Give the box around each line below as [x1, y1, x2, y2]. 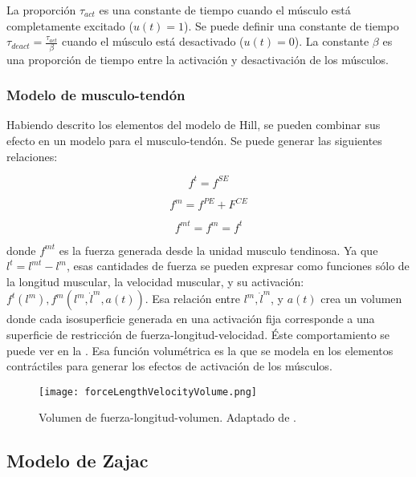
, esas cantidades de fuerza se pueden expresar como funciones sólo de [67, 257, 410, 274]
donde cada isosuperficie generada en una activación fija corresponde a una [6, 310, 375, 327]
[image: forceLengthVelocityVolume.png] [39, 386, 258, 398]
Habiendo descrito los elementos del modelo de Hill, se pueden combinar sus [6, 116, 381, 133]
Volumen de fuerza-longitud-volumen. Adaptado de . [39, 409, 296, 426]
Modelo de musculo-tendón [6, 85, 186, 105]
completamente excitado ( [6, 17, 133, 34]
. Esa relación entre [145, 290, 240, 307]
